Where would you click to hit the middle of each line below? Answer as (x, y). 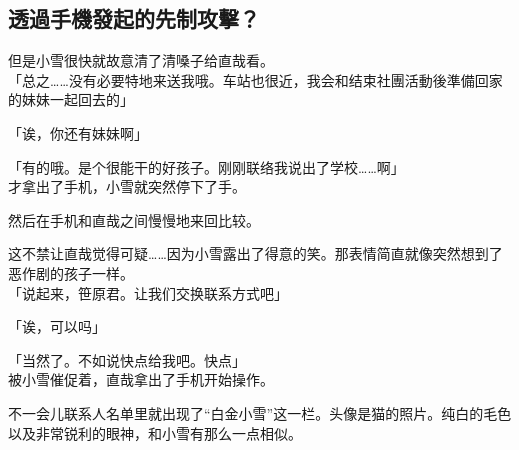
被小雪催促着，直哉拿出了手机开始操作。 (141, 379)
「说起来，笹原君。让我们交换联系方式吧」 (148, 292)
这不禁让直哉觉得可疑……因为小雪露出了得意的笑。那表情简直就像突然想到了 (255, 253)
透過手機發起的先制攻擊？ (134, 18)
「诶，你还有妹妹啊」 (78, 132)
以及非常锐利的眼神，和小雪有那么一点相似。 (155, 432)
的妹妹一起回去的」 (71, 99)
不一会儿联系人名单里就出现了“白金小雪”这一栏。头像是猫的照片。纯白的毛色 (260, 412)
